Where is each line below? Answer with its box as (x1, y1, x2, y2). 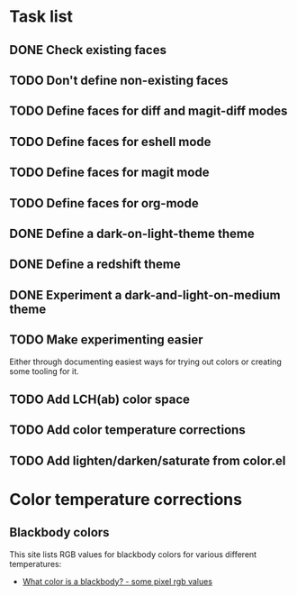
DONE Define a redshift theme (9, 257, 182, 272)
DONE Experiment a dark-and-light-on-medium (9, 287, 281, 303)
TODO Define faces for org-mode (9, 196, 200, 211)
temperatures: (9, 558, 62, 569)
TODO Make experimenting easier (9, 332, 204, 348)
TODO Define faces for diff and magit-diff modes (9, 104, 288, 119)
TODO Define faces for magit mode (9, 165, 210, 180)
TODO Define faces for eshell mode (9, 133, 211, 150)
